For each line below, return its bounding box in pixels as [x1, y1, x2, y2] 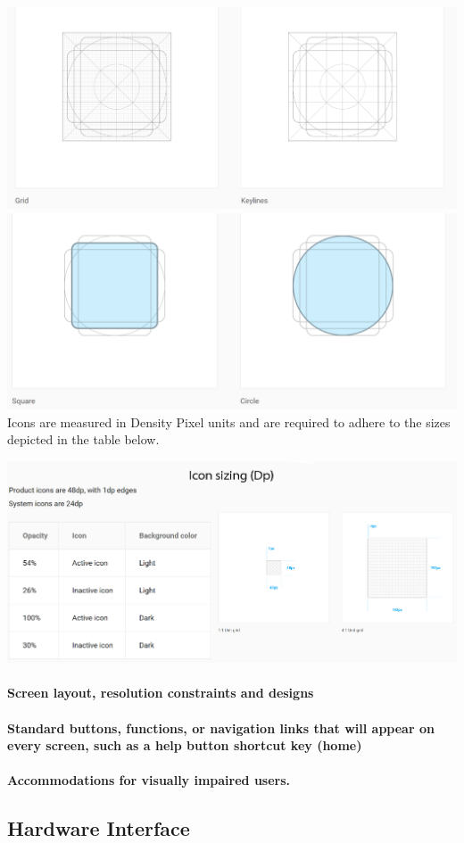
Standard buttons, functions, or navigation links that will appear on [7, 718, 435, 737]
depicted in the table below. [7, 430, 160, 449]
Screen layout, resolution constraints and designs [7, 683, 314, 702]
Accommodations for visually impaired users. [7, 771, 291, 789]
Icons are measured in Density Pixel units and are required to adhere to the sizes [7, 412, 451, 431]
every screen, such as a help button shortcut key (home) [7, 736, 362, 755]
